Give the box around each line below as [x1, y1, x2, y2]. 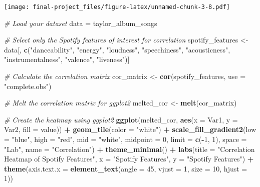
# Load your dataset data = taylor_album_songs [4, 17, 157, 28]
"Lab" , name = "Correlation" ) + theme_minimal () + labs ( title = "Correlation [4, 143, 255, 154]
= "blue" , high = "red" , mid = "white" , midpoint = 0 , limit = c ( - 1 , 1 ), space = [4, 134, 247, 144]
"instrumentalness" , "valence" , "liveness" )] [4, 54, 130, 64]
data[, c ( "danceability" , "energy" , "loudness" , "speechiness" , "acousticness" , [4, 44, 230, 54]
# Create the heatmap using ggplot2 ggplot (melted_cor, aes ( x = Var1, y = [4, 114, 238, 124]
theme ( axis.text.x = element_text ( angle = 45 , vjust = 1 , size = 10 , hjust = [4, 163, 247, 173]
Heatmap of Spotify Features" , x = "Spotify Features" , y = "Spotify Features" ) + [4, 153, 254, 164]
